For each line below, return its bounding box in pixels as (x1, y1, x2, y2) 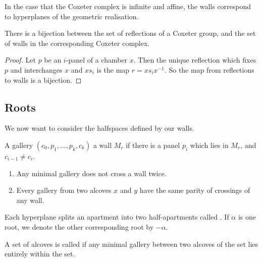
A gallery (5, 139, 33, 150)
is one (238, 212, 256, 222)
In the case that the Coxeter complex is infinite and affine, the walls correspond (5, 1, 251, 11)
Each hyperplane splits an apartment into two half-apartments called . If (5, 212, 229, 222)
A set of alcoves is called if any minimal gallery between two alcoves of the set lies (5, 238, 258, 249)
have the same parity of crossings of (139, 185, 250, 195)
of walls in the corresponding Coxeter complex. (5, 37, 150, 48)
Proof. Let (5, 55, 36, 65)
